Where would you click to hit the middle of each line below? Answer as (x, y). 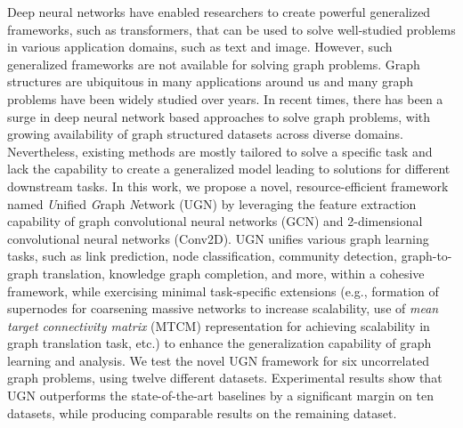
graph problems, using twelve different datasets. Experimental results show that (225, 378)
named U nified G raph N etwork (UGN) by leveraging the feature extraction (212, 203)
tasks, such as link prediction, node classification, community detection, (203, 256)
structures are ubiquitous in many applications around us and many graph (211, 81)
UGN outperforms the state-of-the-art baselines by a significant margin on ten (220, 396)
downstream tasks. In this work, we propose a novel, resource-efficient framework (228, 186)
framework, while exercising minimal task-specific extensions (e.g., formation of (223, 291)
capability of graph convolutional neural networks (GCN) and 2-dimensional (215, 221)
